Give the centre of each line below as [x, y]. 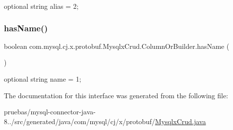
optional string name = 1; [43, 79]
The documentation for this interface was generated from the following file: [116, 95]
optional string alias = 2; [41, 6]
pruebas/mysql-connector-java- [50, 112]
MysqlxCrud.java [180, 121]
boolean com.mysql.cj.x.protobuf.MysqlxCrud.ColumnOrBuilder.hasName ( [117, 46]
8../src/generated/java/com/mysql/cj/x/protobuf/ [80, 121]
